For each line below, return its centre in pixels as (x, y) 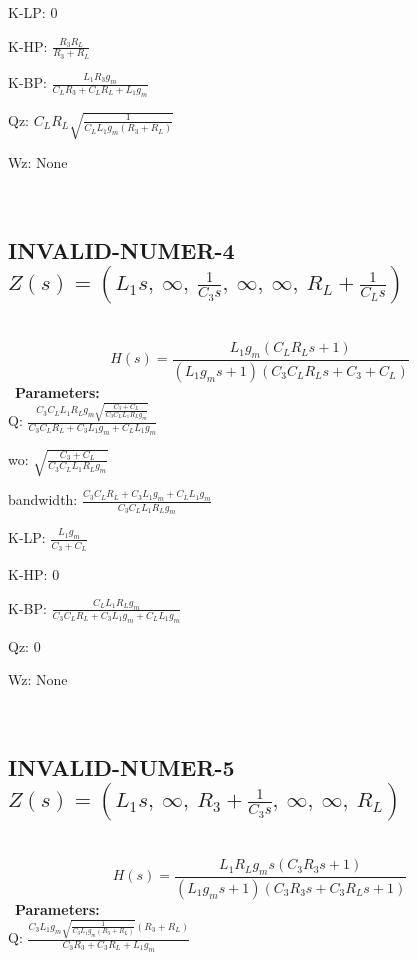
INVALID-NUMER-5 (121, 766)
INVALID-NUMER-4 (121, 249)
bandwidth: (43, 499)
